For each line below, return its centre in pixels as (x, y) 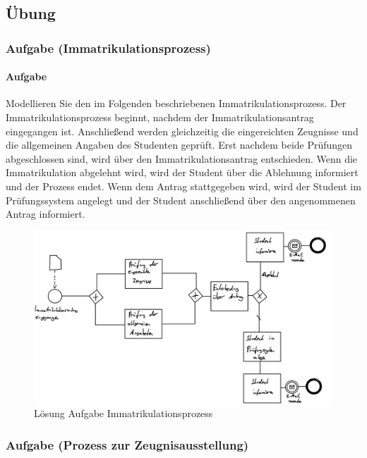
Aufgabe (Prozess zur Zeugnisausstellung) (127, 445)
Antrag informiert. (46, 214)
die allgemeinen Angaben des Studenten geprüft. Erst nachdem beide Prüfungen (179, 145)
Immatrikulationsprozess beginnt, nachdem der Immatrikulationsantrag (160, 117)
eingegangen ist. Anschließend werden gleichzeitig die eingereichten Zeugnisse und (182, 131)
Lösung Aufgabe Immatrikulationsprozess (124, 413)
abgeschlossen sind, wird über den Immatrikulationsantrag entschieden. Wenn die (182, 158)
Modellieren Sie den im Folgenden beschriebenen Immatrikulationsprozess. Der (176, 103)
